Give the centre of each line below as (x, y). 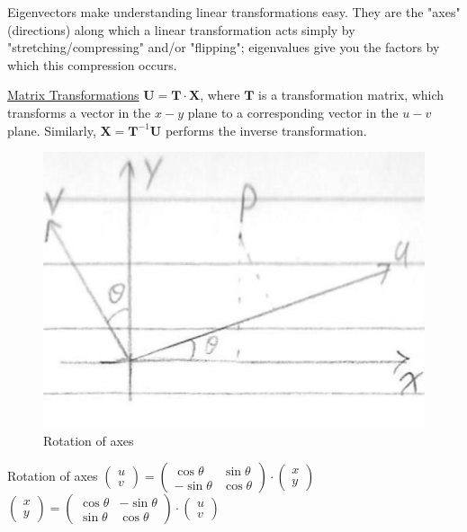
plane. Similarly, (52, 130)
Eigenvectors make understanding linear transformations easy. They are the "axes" (234, 12)
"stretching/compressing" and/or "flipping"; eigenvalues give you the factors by (224, 47)
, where (220, 95)
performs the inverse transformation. (266, 130)
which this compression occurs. (92, 64)
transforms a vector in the (79, 112)
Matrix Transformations (73, 95)
